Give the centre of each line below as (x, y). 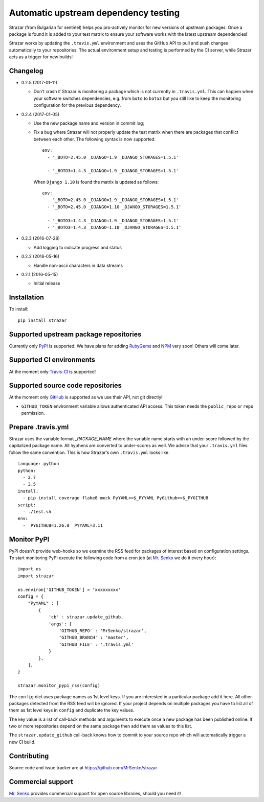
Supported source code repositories (65, 386)
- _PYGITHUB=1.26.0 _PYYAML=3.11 (63, 525)
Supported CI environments (52, 360)
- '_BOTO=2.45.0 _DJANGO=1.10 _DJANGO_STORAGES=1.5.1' (114, 207)
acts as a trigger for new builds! (41, 57)
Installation (26, 297)
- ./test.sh (37, 512)
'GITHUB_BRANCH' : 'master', (94, 637)
